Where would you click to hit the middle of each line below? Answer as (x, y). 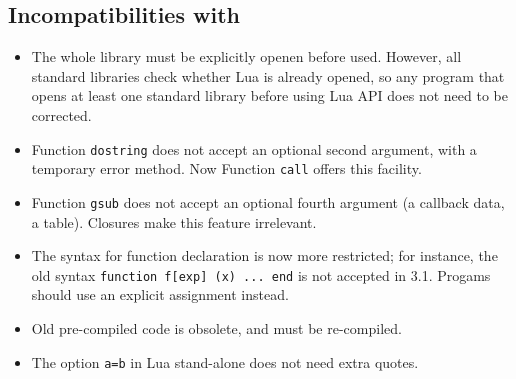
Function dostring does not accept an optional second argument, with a (254, 148)
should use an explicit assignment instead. (160, 294)
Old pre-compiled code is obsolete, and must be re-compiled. (216, 327)
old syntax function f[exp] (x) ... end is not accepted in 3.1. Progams (261, 274)
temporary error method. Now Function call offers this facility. (226, 168)
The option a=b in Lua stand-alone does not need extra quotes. (225, 361)
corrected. (61, 114)
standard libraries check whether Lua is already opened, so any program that (268, 75)
